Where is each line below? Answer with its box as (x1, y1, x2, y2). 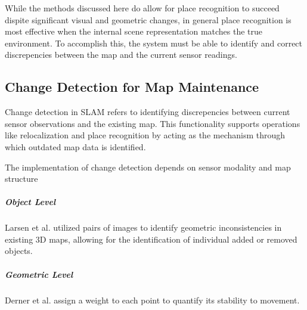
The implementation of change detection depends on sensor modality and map (5, 160, 291, 173)
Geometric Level (5, 268, 73, 280)
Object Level (5, 196, 56, 208)
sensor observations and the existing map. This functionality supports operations (5, 117, 300, 129)
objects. (5, 244, 33, 257)
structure (5, 172, 38, 185)
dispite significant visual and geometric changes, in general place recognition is (5, 13, 292, 26)
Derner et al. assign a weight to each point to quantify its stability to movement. (5, 293, 300, 306)
